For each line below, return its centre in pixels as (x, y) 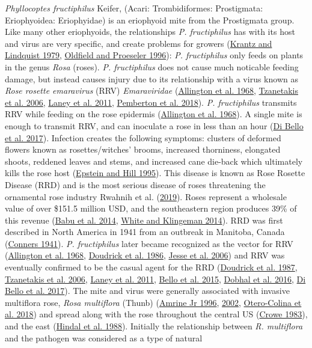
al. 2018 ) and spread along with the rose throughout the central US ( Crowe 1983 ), (156, 314)
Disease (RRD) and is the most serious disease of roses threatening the (135, 184)
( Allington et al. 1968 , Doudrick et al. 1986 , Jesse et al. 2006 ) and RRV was (145, 255)
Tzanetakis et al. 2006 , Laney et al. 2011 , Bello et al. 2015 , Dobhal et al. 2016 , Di (155, 279)
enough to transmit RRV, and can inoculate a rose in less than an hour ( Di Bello (154, 125)
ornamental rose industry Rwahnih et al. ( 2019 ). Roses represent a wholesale (146, 196)
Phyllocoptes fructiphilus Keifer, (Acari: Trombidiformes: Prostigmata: (134, 8)
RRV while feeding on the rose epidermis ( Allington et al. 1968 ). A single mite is (154, 114)
